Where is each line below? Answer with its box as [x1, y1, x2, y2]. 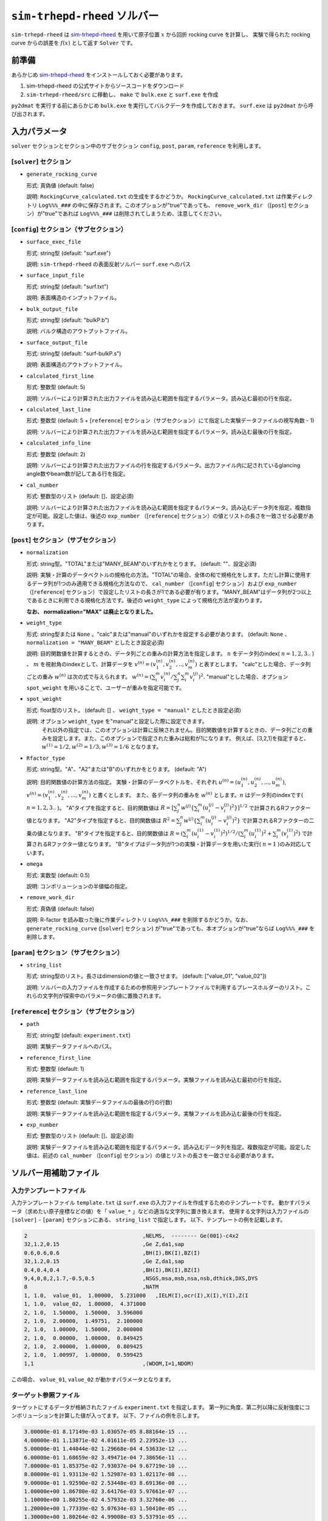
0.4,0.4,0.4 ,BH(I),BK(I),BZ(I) [24, 1266, 200, 1273]
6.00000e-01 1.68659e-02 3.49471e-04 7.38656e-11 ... [24, 1454, 188, 1461]
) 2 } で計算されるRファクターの [231, 816, 309, 824]
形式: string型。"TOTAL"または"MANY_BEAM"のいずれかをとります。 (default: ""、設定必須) [26, 560, 257, 567]
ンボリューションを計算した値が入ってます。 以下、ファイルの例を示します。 [11, 1412, 203, 1419]
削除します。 [26, 933, 58, 940]
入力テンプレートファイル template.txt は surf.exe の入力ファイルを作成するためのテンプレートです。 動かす [11, 1199, 295, 1206]
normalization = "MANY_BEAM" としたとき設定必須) [26, 639, 165, 646]
